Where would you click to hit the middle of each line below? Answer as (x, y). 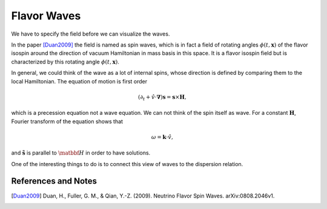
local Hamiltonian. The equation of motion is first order (79, 81)
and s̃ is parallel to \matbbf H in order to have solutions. (81, 153)
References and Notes (54, 181)
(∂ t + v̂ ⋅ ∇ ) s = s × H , (163, 98)
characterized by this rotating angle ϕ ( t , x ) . (65, 62)
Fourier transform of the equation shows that (67, 121)
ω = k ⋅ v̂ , (162, 137)
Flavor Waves (46, 16)
